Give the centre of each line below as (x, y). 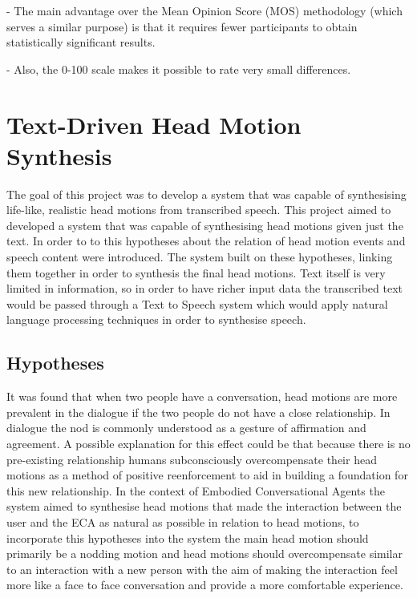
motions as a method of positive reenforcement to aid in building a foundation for (207, 475)
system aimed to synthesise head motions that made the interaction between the (204, 506)
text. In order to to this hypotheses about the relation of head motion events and (206, 241)
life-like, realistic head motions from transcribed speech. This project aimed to (199, 210)
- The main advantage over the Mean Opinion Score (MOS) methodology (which (204, 10)
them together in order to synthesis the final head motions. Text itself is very (196, 272)
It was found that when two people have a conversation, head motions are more (202, 396)
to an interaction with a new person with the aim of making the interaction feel (202, 569)
